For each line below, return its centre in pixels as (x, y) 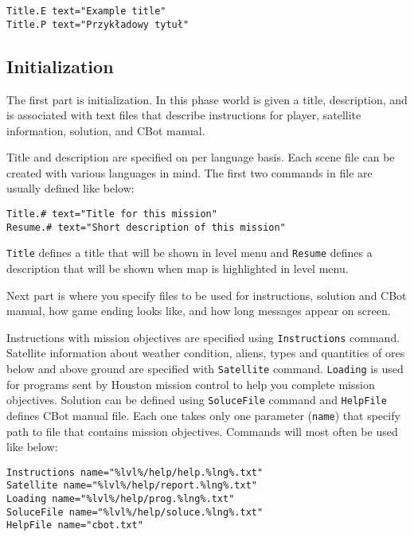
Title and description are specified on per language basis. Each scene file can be (201, 157)
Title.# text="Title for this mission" (112, 214)
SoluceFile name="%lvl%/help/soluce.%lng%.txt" (135, 512)
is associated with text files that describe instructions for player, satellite (184, 115)
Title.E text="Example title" (86, 11)
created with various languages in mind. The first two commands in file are (189, 172)
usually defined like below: (70, 188)
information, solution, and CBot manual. (106, 130)
